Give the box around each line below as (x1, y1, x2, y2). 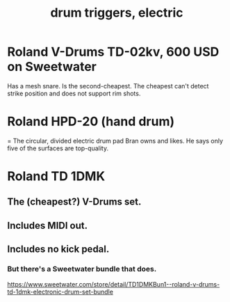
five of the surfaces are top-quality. (7, 144, 109, 152)
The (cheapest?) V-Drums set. (7, 196, 142, 208)
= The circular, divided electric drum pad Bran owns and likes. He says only (7, 136, 224, 145)
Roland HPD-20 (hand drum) (7, 113, 175, 129)
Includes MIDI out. (7, 219, 88, 231)
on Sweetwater (7, 59, 97, 74)
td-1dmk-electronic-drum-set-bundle (7, 287, 113, 296)
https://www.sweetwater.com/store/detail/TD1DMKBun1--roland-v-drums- (7, 280, 220, 288)
